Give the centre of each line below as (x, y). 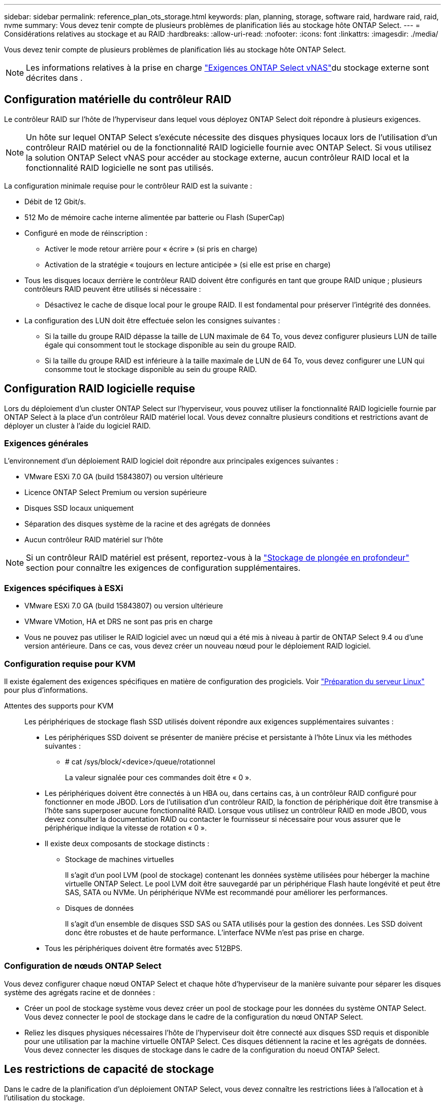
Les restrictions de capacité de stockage (109, 1069)
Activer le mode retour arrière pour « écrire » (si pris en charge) (151, 249)
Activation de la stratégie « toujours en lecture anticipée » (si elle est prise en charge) (188, 264)
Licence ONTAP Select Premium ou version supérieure (116, 493)
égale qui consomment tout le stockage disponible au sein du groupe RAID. (170, 345)
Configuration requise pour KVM (70, 664)
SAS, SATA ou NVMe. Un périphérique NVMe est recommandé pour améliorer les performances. (227, 892)
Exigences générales (46, 443)
